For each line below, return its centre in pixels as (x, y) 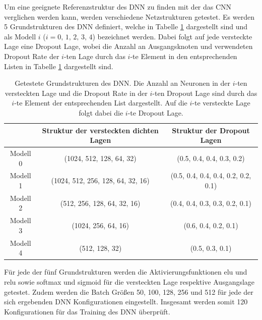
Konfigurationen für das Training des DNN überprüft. (87, 311)
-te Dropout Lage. (155, 112)
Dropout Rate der (32, 56)
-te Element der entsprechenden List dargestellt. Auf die (101, 103)
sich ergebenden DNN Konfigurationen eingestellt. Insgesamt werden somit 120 (126, 302)
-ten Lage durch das (94, 56)
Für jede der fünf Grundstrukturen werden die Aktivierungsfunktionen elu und (126, 272)
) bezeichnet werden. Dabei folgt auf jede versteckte (172, 36)
